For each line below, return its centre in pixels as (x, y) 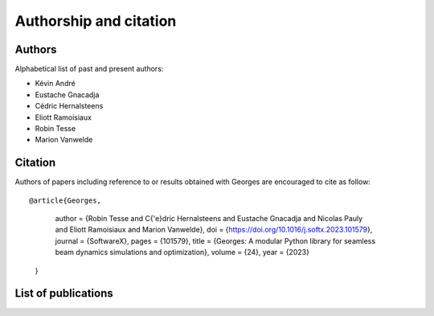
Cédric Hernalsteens (69, 106)
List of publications (64, 293)
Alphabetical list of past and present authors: (89, 69)
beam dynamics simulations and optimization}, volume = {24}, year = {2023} (182, 252)
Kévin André (55, 84)
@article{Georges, (66, 200)
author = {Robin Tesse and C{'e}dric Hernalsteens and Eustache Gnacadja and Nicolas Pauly (209, 219)
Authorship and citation (96, 21)
